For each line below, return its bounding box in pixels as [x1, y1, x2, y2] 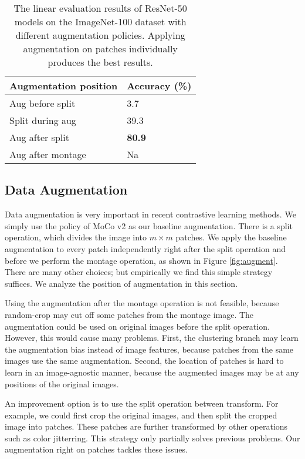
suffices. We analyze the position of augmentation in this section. [5, 277, 238, 289]
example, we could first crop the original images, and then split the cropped [5, 408, 277, 421]
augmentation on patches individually [23, 42, 178, 55]
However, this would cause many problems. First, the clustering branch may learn [5, 331, 299, 344]
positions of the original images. [5, 377, 119, 390]
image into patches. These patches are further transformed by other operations [5, 420, 288, 433]
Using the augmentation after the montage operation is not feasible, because [5, 297, 279, 309]
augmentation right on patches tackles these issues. [5, 443, 188, 455]
